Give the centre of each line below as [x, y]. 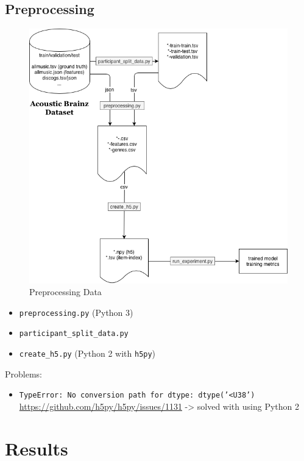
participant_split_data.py [74, 334]
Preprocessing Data [65, 292]
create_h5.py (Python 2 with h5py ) [87, 353]
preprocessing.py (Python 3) [76, 312]
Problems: [23, 373]
